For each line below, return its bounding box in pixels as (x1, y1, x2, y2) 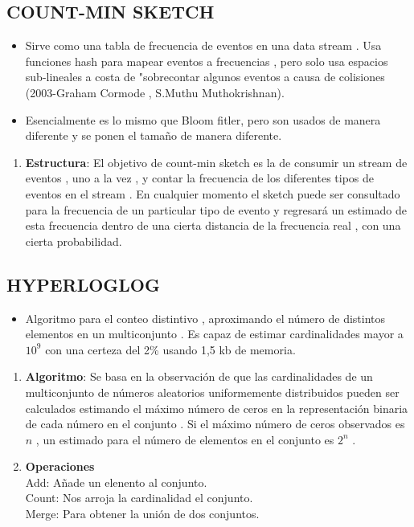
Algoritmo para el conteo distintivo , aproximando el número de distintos (25, 309, 386, 326)
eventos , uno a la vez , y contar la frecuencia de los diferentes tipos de (25, 170, 374, 186)
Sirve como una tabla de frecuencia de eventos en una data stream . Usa (25, 37, 382, 54)
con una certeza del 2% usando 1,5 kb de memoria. (45, 341, 296, 357)
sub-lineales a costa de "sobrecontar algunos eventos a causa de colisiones (25, 68, 385, 85)
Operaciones (25, 458, 95, 475)
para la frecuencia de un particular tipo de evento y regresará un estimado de (25, 201, 407, 218)
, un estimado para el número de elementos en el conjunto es (35, 431, 334, 447)
